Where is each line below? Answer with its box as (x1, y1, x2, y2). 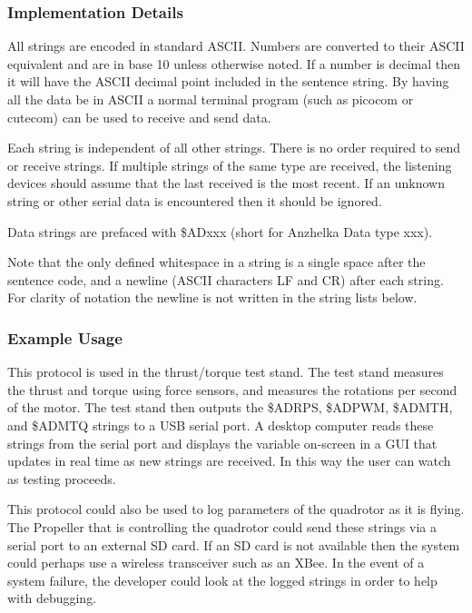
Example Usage (7, 326, 123, 349)
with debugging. (7, 588, 97, 608)
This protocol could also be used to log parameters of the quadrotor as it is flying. (7, 499, 465, 519)
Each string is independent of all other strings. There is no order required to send (7, 138, 461, 157)
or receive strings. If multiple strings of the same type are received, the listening (7, 155, 452, 174)
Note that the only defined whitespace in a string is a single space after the (7, 252, 426, 272)
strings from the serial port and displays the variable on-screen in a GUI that (7, 433, 438, 452)
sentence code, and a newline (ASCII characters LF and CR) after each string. (7, 270, 444, 289)
